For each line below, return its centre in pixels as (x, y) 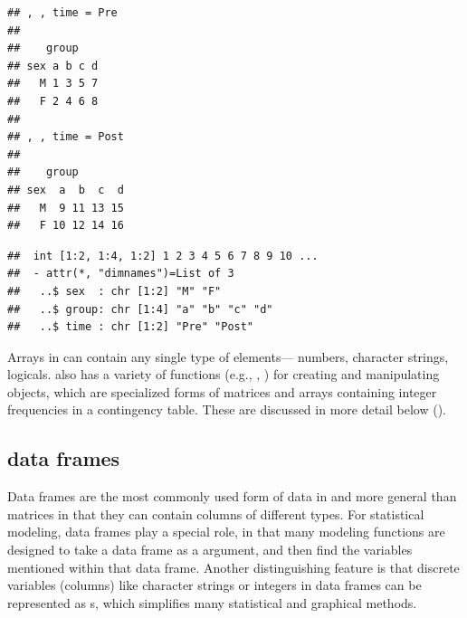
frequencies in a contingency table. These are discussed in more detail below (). (227, 409)
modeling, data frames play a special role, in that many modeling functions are (226, 532)
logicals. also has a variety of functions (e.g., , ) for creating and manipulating (224, 374)
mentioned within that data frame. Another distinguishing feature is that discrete (233, 567)
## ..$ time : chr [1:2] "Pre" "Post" (131, 327)
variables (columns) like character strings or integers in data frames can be (214, 585)
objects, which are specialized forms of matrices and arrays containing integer (222, 391)
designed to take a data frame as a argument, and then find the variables (210, 550)
